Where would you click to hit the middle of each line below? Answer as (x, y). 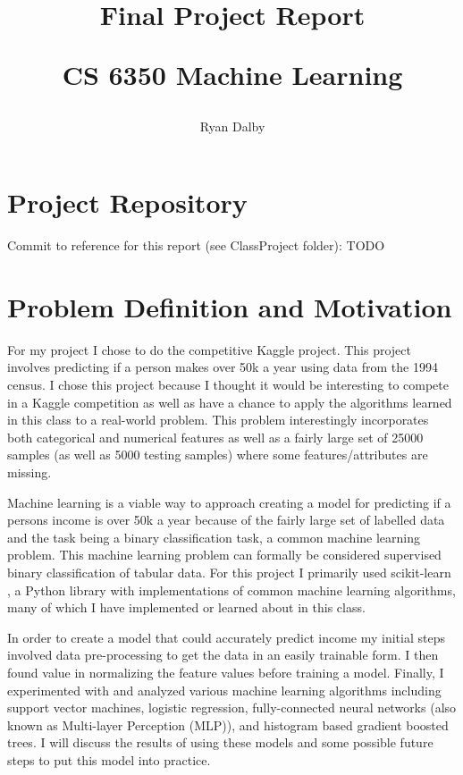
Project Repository (127, 202)
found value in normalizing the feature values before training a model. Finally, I (226, 672)
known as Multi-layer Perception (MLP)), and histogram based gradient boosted (228, 724)
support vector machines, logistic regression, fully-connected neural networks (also (232, 708)
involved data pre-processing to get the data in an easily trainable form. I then (223, 655)
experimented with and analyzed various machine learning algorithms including (224, 690)
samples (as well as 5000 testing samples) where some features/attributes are (218, 455)
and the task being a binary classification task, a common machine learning (214, 537)
